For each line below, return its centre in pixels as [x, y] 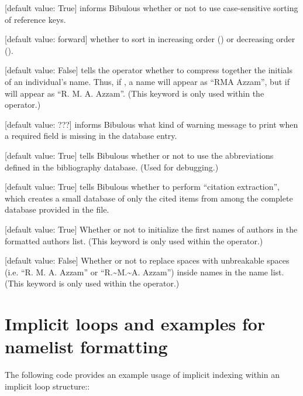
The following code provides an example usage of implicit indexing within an [142, 375]
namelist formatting [86, 346]
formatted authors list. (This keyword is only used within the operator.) [134, 240]
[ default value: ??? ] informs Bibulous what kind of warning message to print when [151, 124]
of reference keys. [35, 19]
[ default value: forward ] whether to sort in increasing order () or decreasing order [150, 39]
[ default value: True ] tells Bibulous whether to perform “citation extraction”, [142, 187]
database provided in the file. [57, 209]
